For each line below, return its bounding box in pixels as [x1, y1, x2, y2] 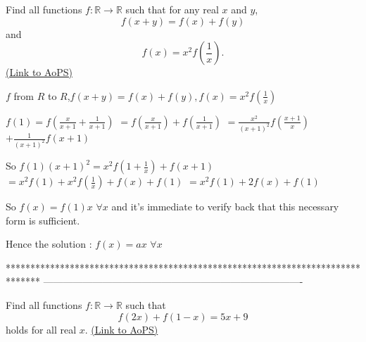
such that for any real [125, 2, 219, 16]
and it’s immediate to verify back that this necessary [111, 199, 339, 214]
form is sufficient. [6, 213, 80, 227]
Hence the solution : [6, 236, 92, 251]
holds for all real [6, 322, 77, 336]
